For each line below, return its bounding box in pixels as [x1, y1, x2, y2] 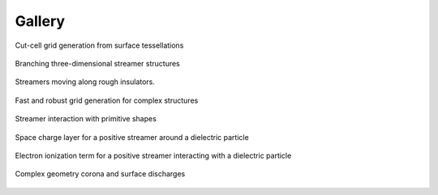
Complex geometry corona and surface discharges [15, 169, 186, 179]
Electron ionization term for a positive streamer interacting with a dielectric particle [15, 150, 292, 160]
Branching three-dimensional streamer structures [15, 58, 180, 68]
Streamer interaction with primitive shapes [15, 114, 157, 124]
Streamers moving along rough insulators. [15, 77, 156, 87]
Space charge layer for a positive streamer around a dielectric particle [15, 132, 249, 142]
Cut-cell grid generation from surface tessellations [15, 40, 184, 50]
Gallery [15, 12, 65, 30]
